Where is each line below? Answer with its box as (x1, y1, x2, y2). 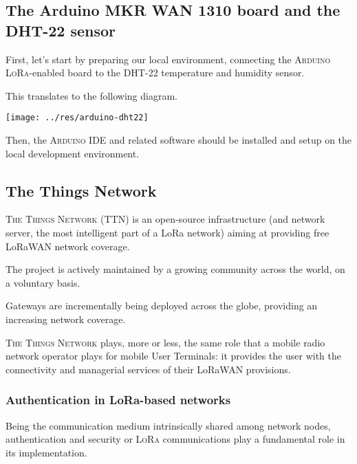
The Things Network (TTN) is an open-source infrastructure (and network (6, 212, 325, 226)
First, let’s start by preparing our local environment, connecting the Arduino (6, 52, 331, 66)
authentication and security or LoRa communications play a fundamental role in (6, 432, 345, 446)
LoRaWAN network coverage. (6, 239, 130, 253)
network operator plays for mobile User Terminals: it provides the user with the (6, 349, 341, 363)
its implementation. (6, 445, 87, 459)
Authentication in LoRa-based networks (6, 391, 231, 408)
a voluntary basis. (6, 275, 80, 289)
